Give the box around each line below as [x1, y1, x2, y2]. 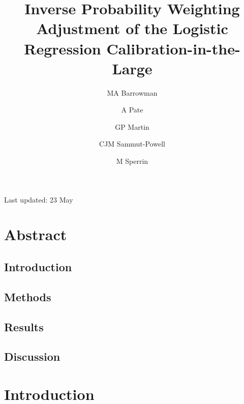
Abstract [4, 224, 67, 245]
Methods [4, 288, 51, 304]
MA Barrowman [107, 87, 158, 98]
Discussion [4, 349, 60, 364]
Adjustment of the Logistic [36, 18, 228, 39]
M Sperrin [116, 156, 148, 166]
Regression [24, 38, 101, 59]
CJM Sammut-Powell [99, 138, 165, 149]
